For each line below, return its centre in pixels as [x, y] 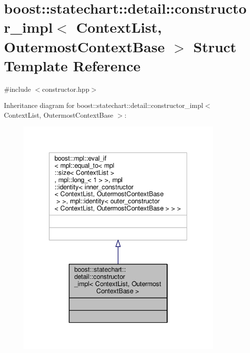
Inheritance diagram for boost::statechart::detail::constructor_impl [104, 105]
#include [18, 89]
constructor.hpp [66, 89]
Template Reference [72, 65]
